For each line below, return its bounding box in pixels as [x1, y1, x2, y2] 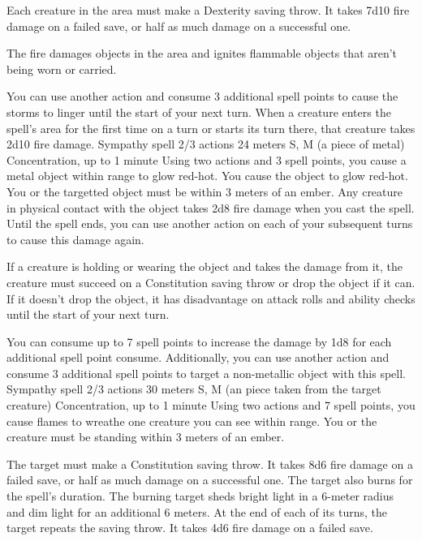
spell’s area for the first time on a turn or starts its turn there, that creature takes [6, 119, 416, 136]
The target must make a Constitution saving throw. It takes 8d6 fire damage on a [6, 455, 413, 472]
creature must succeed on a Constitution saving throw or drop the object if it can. [6, 273, 416, 290]
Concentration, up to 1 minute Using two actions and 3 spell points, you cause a [6, 151, 407, 168]
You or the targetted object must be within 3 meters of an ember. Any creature [6, 182, 403, 200]
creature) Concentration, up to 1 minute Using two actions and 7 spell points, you [6, 397, 416, 414]
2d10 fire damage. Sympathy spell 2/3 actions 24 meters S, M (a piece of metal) [6, 135, 405, 152]
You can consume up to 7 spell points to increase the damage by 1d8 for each [6, 333, 392, 350]
